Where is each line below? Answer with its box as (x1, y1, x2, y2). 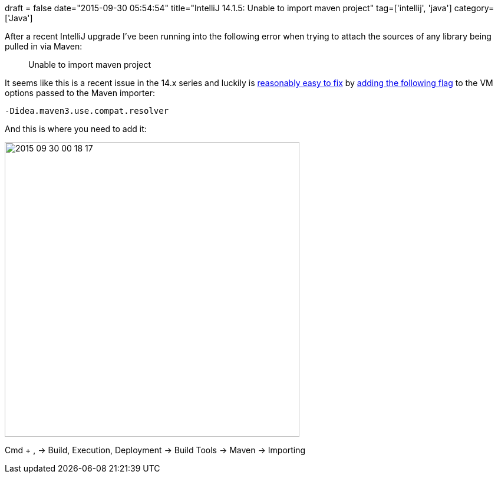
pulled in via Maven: (5, 41, 83, 51)
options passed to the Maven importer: (5, 88, 155, 98)
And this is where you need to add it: (5, 124, 147, 134)
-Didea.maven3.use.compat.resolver (5, 106, 169, 116)
